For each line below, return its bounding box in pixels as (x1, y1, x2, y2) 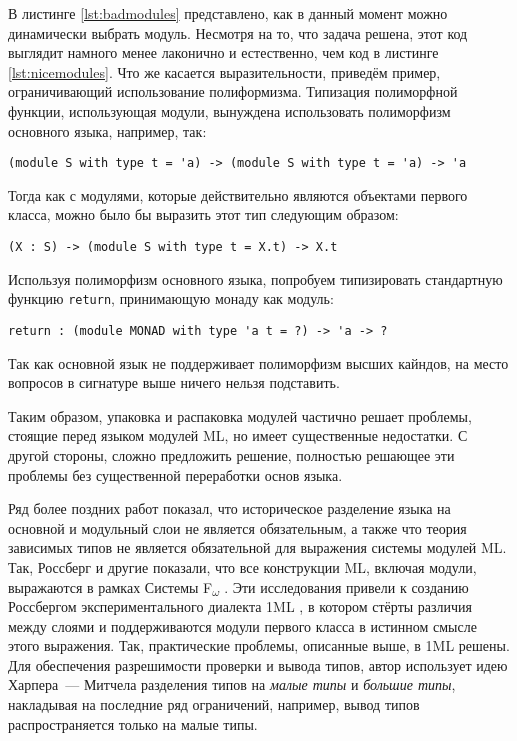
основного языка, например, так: (8, 120, 207, 141)
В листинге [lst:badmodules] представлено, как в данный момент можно (8, 3, 448, 23)
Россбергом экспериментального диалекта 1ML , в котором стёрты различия (8, 596, 473, 617)
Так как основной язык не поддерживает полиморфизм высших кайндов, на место (8, 352, 509, 373)
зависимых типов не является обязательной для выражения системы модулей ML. (8, 537, 507, 558)
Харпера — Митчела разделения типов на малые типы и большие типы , (8, 674, 456, 695)
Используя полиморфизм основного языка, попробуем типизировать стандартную (8, 268, 503, 289)
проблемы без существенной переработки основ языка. (8, 464, 343, 485)
